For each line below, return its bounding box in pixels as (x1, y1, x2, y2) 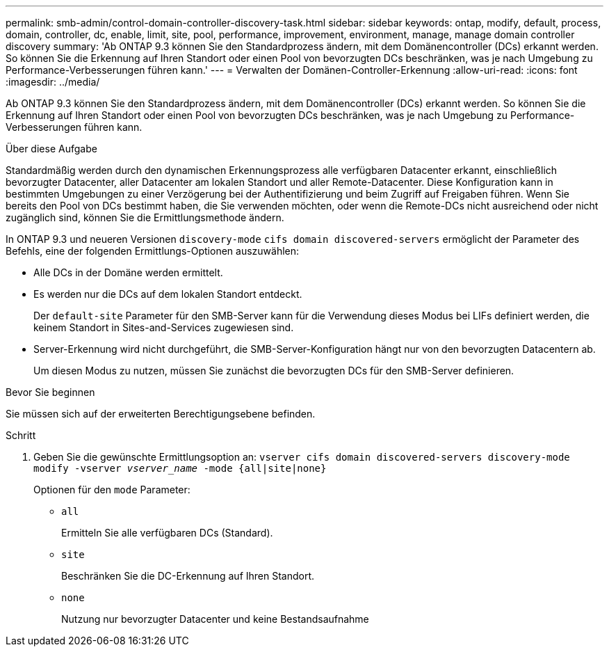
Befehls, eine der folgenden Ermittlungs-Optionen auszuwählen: (6, 245, 300, 257)
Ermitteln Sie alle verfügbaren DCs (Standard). (61, 527, 273, 539)
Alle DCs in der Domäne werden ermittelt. (33, 267, 223, 278)
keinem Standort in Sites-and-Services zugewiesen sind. (33, 321, 294, 333)
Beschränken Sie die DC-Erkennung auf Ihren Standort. (61, 570, 315, 582)
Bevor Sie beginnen (6, 386, 95, 398)
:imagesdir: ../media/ (6, 76, 100, 88)
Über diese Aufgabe (6, 143, 97, 154)
